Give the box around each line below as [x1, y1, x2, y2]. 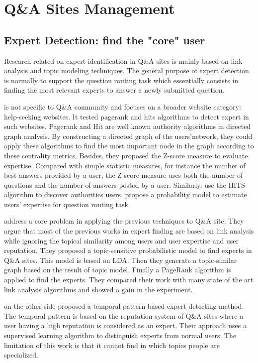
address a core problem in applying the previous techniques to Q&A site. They [4, 216, 244, 226]
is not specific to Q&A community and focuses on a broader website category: [4, 101, 241, 112]
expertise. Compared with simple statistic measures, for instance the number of [4, 160, 246, 170]
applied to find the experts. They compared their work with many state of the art [4, 274, 254, 285]
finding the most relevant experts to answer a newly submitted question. [4, 85, 225, 95]
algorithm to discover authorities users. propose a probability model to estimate [4, 189, 247, 200]
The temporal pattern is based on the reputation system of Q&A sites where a [4, 310, 244, 321]
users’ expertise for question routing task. [4, 199, 130, 209]
